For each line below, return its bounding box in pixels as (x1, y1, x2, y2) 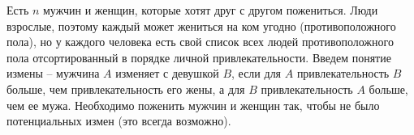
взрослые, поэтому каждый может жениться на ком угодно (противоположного (6, 17, 396, 34)
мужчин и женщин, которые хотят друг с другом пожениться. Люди (43, 2, 378, 18)
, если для (231, 65, 282, 82)
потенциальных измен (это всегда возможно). (6, 112, 231, 129)
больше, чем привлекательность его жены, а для (6, 80, 245, 97)
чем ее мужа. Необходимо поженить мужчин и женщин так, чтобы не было (6, 96, 380, 113)
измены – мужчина (6, 65, 100, 82)
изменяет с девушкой (115, 65, 219, 82)
